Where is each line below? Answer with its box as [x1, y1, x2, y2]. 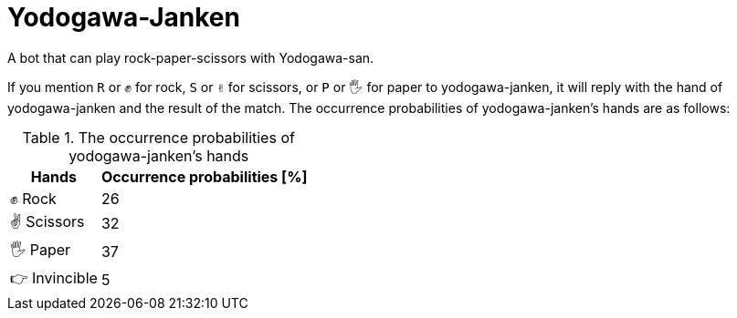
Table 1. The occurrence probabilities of [22, 128, 295, 147]
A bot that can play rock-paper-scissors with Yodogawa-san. [7, 49, 374, 66]
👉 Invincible [10, 268, 98, 287]
